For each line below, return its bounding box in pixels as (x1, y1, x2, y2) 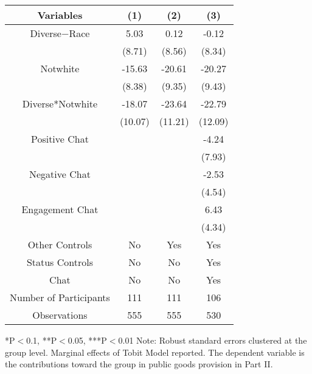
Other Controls (27, 237, 92, 251)
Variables (37, 8, 83, 22)
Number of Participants (10, 290, 110, 304)
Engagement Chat (21, 202, 99, 216)
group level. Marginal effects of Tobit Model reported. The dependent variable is (5, 345, 305, 358)
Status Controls (26, 255, 93, 269)
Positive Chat (30, 132, 89, 146)
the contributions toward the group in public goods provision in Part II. (5, 358, 273, 370)
